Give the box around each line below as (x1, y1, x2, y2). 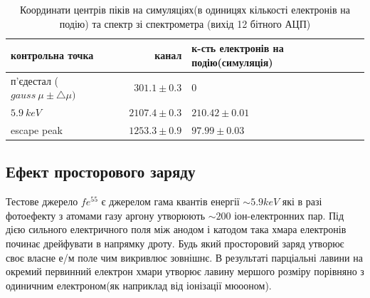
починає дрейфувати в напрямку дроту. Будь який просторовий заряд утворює (6, 235, 344, 250)
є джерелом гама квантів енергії (101, 194, 240, 209)
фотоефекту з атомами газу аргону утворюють (6, 207, 206, 222)
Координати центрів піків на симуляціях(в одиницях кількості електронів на (20, 2, 350, 16)
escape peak (11, 122, 63, 137)
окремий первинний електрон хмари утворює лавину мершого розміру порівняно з (6, 264, 364, 279)
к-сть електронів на (191, 41, 284, 56)
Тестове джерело (6, 194, 78, 209)
